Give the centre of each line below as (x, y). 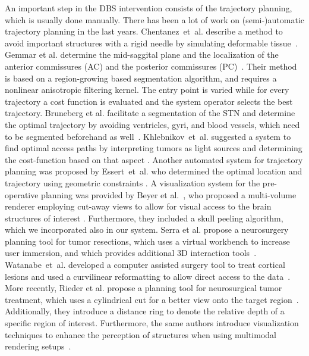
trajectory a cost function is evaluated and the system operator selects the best (149, 101)
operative (22, 194)
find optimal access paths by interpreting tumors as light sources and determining (154, 148)
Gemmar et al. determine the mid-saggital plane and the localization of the (142, 54)
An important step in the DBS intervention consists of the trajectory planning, (149, 8)
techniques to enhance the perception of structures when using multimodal (141, 334)
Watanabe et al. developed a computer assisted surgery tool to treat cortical (145, 265)
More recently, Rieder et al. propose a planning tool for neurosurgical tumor (144, 288)
